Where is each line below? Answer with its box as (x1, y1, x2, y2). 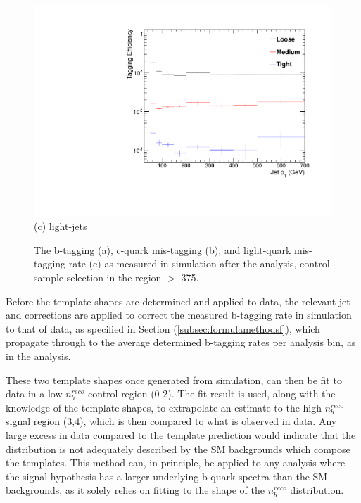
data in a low (6, 386, 63, 401)
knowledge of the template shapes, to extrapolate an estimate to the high (6, 400, 322, 414)
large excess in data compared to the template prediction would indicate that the (6, 427, 356, 442)
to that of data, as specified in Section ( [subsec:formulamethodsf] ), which (6, 321, 320, 336)
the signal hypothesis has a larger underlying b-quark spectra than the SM (6, 469, 328, 483)
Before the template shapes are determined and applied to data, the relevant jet (6, 293, 350, 308)
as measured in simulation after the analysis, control (104, 256, 330, 271)
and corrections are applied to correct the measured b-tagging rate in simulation (6, 307, 352, 322)
